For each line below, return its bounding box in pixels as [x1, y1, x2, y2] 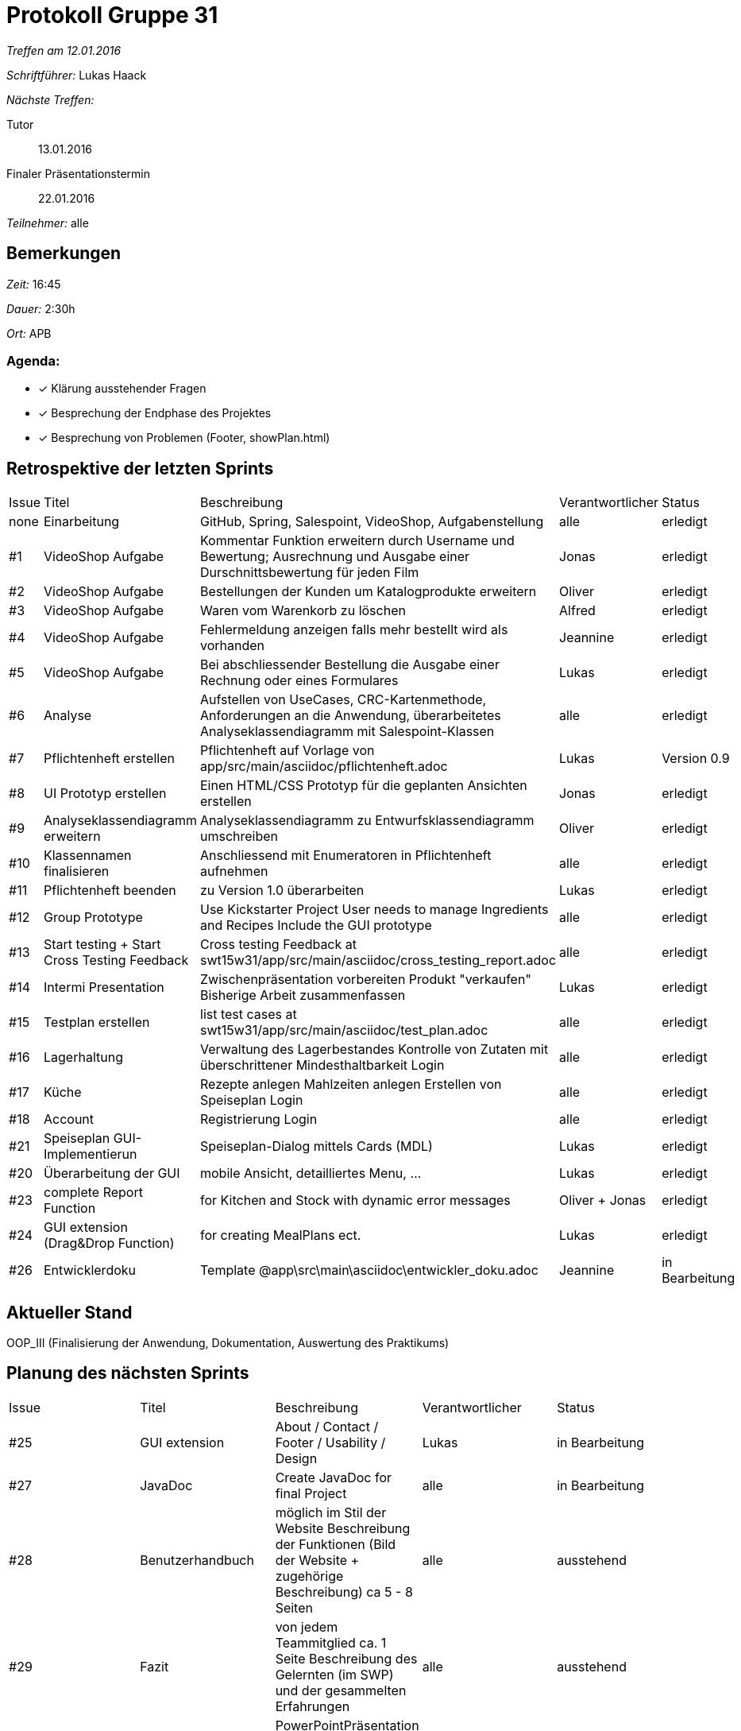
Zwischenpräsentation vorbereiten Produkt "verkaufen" [200, 971, 531, 988]
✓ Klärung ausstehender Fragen [38, 381, 206, 396]
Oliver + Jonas [559, 1192, 646, 1209]
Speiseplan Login [200, 1092, 303, 1109]
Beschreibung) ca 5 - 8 [275, 1583, 413, 1600]
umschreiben [200, 828, 279, 845]
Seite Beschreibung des [275, 1650, 418, 1667]
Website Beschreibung [275, 1520, 411, 1536]
